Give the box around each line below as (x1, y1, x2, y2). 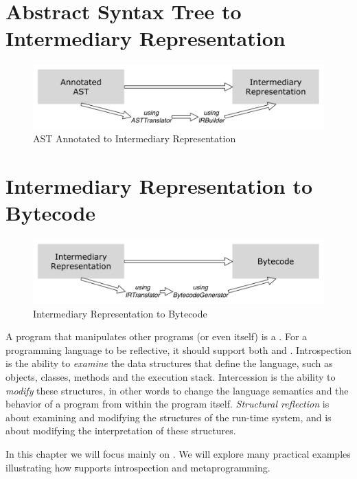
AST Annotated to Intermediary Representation (33, 131, 236, 146)
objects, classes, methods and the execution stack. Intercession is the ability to (5, 369, 336, 383)
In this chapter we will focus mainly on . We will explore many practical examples (5, 446, 351, 460)
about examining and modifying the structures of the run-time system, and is (5, 410, 332, 424)
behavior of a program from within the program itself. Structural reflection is (5, 397, 330, 411)
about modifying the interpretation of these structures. (5, 423, 236, 438)
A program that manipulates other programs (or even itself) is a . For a (5, 329, 308, 344)
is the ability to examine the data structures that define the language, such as (5, 356, 333, 370)
